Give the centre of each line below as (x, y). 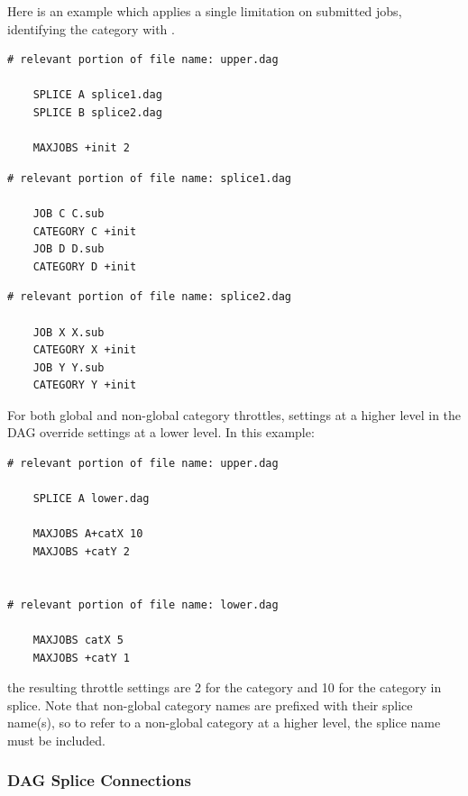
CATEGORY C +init (85, 231)
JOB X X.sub (69, 332)
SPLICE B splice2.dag (97, 112)
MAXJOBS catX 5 (78, 640)
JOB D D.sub (69, 249)
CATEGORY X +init (85, 350)
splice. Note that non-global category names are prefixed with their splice (210, 705)
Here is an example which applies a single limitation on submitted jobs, (205, 11)
